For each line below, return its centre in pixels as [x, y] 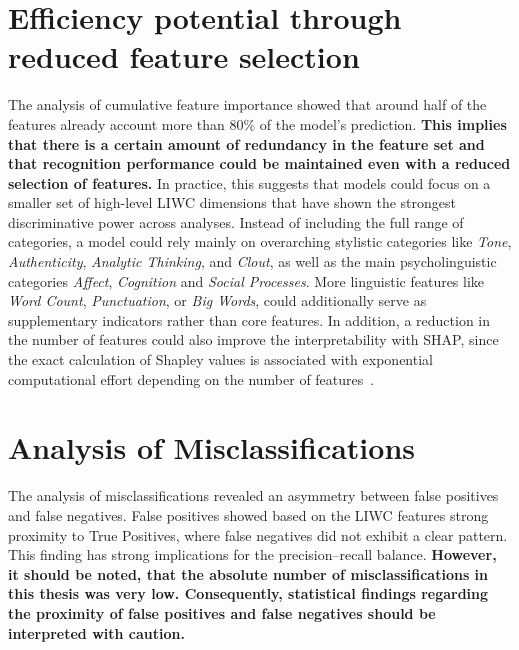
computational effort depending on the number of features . [191, 378]
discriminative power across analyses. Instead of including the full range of [236, 221]
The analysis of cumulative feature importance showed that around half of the [247, 104]
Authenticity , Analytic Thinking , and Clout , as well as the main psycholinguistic [252, 261]
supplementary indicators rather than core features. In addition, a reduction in [249, 319]
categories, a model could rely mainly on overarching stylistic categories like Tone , [260, 241]
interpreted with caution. [96, 632]
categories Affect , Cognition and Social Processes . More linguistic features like [246, 280]
